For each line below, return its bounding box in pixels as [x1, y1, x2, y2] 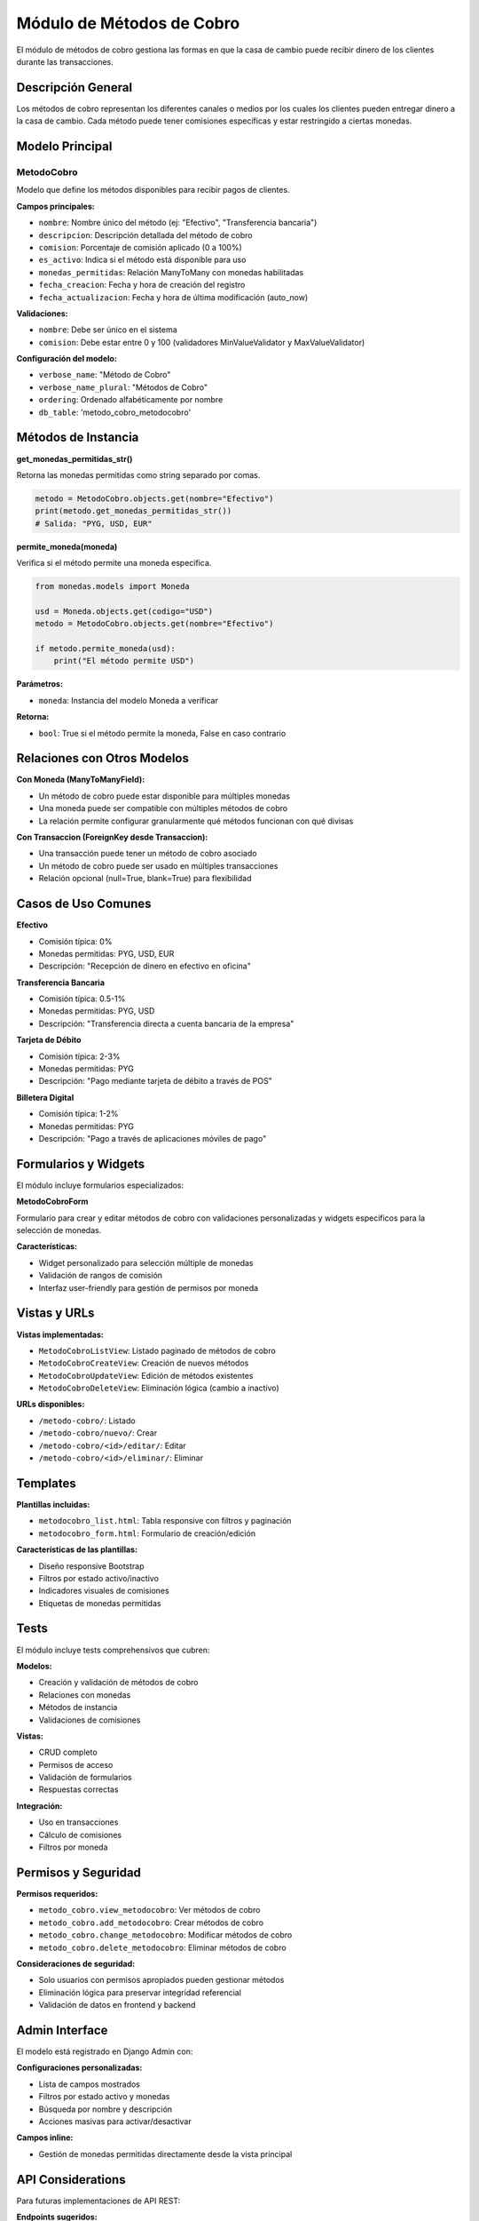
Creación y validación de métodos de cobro [38, 1677, 199, 1688]
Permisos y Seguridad [16, 1865, 142, 1880]
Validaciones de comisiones [38, 1715, 141, 1725]
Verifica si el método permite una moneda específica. [16, 558, 212, 569]
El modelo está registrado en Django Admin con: [16, 2046, 193, 2057]
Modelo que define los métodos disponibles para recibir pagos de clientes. [16, 185, 290, 195]
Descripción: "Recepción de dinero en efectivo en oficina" [38, 960, 252, 972]
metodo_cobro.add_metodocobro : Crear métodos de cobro [38, 1917, 264, 1928]
